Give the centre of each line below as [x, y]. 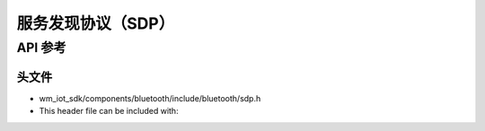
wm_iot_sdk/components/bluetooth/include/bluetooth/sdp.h [150, 98]
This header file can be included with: [109, 111]
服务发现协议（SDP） [96, 23]
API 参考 [41, 48]
